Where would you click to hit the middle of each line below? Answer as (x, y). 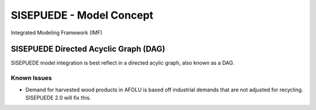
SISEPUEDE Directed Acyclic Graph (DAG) (88, 49)
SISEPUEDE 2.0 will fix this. (58, 97)
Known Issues (31, 78)
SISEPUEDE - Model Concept (82, 15)
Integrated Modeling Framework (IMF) (56, 33)
